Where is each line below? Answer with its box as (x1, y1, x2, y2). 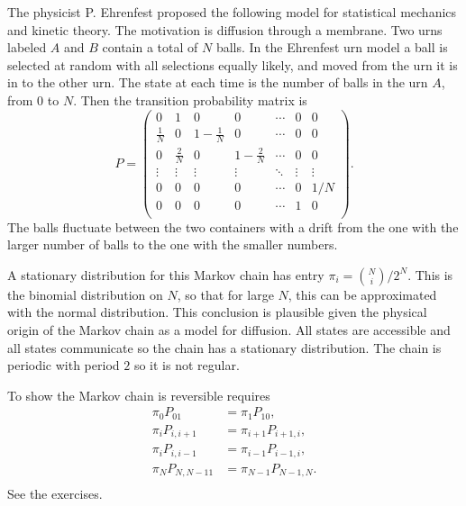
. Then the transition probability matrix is (73, 90, 307, 109)
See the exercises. (7, 484, 103, 503)
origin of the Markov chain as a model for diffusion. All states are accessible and (7, 320, 451, 339)
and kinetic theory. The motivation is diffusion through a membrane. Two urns (7, 20, 443, 39)
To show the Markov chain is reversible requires (7, 385, 270, 404)
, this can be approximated (288, 285, 437, 303)
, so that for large (177, 285, 274, 303)
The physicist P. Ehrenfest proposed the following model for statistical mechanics (7, 3, 457, 21)
